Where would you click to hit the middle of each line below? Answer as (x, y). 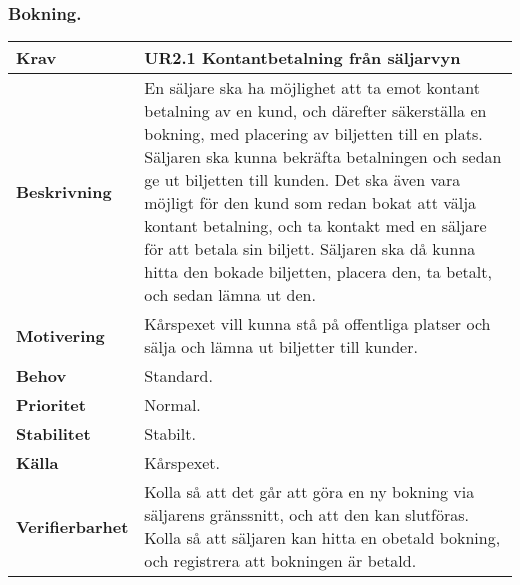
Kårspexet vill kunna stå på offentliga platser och (317, 324)
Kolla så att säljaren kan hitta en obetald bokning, (322, 538)
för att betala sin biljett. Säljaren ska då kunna (310, 249)
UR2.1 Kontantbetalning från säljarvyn (302, 58)
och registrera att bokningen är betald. (280, 561)
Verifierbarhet (72, 526)
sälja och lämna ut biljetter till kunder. (281, 347)
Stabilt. (170, 434)
